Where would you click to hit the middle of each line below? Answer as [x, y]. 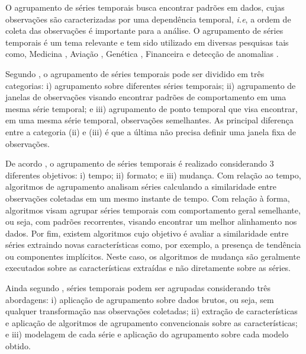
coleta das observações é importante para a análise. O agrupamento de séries [144, 31]
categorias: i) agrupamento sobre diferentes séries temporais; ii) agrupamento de [151, 85]
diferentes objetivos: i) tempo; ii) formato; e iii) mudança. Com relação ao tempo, [153, 175]
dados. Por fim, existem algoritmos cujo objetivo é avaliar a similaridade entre [147, 233]
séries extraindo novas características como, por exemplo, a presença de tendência [153, 245]
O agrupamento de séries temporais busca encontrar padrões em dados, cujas [145, 7]
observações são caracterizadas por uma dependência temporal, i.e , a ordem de [148, 19]
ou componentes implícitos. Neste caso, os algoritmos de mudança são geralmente [153, 256]
